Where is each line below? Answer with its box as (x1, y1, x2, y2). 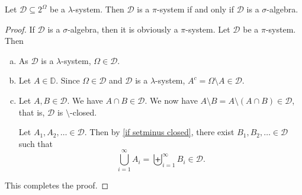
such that (18, 137, 53, 149)
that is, (18, 106, 45, 118)
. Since (56, 74, 80, 87)
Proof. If (5, 23, 35, 35)
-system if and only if (156, 3, 234, 15)
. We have (67, 94, 103, 106)
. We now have (144, 94, 198, 106)
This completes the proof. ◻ (5, 179, 109, 191)
